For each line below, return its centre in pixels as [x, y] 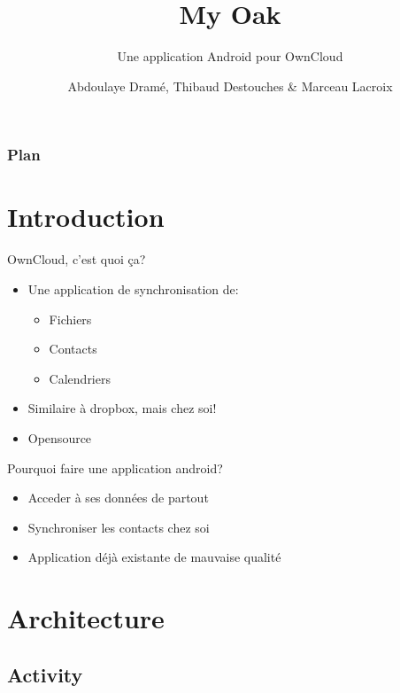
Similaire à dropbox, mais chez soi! [122, 408]
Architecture [86, 618]
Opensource [60, 437]
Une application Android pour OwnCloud [230, 56]
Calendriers [80, 378]
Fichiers [70, 319]
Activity [45, 674]
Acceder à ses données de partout [118, 498]
